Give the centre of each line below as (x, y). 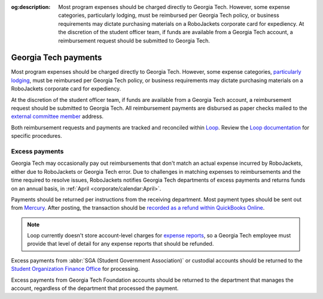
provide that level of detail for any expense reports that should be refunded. (121, 244)
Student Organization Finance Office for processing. (75, 269)
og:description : (31, 7)
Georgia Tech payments (57, 58)
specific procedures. (36, 136)
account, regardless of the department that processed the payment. (95, 288)
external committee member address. (57, 116)
